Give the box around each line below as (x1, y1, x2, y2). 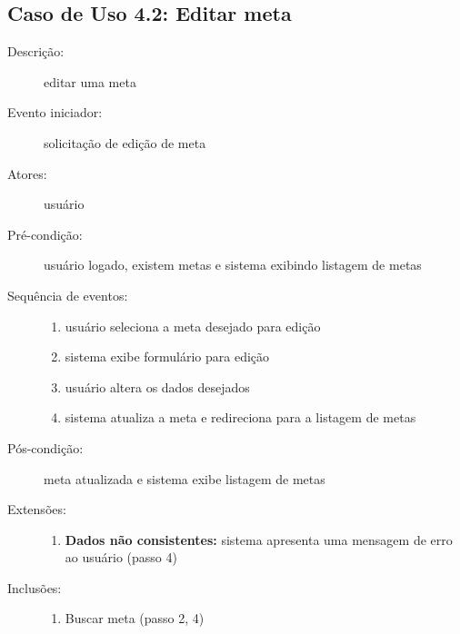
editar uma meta (44, 72, 136, 91)
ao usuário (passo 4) (65, 548, 177, 567)
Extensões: (7, 500, 66, 519)
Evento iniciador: (7, 103, 103, 122)
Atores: (7, 163, 47, 183)
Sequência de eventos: (7, 285, 128, 304)
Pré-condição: (7, 224, 83, 243)
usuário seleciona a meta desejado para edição (65, 316, 321, 335)
